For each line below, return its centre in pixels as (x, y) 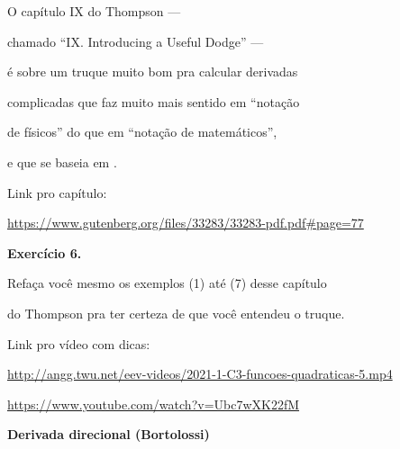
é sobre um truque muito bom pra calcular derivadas (153, 72)
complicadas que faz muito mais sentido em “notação (154, 101)
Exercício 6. (45, 252)
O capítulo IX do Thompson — (94, 11)
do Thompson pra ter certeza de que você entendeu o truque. (176, 313)
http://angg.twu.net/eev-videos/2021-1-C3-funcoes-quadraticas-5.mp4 (200, 374)
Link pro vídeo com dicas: (79, 343)
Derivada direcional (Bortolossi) (109, 434)
